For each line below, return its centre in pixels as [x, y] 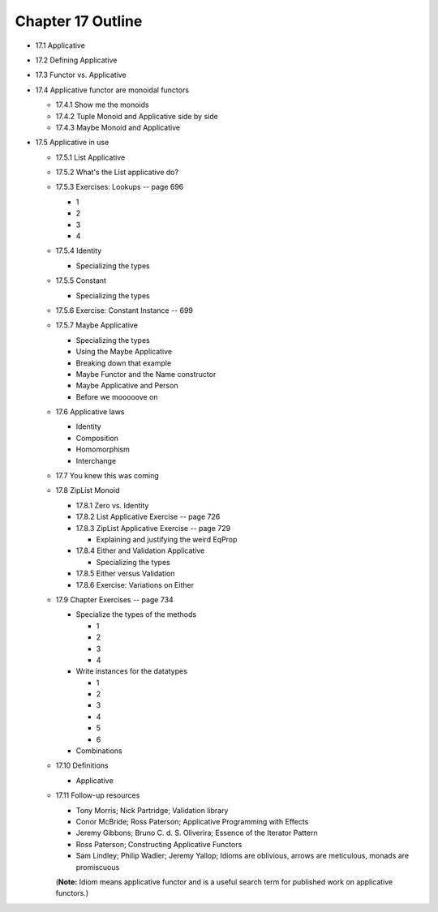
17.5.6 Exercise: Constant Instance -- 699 [125, 310]
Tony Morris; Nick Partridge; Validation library [152, 810]
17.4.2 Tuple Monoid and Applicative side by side [137, 116]
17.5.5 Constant [81, 280]
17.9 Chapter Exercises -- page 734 [114, 599]
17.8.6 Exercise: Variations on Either [135, 584]
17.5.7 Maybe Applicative [97, 325]
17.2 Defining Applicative [76, 60]
